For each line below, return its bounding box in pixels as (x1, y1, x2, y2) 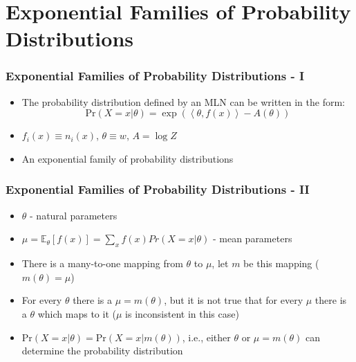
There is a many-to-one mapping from (21, 256, 183, 271)
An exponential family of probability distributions (21, 151, 234, 165)
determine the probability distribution (21, 343, 183, 358)
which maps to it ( (37, 306, 116, 320)
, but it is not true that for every (164, 293, 303, 307)
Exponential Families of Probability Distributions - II (6, 181, 310, 198)
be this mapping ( (243, 256, 319, 271)
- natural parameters (30, 208, 118, 222)
